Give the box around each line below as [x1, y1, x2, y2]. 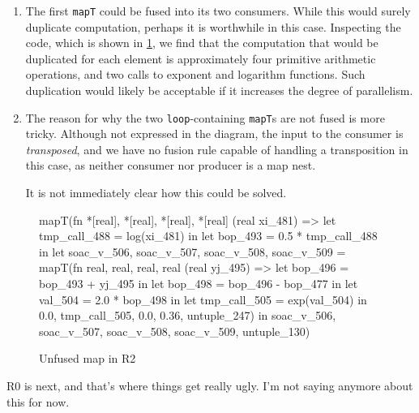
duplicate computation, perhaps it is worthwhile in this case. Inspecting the [25, 18, 401, 35]
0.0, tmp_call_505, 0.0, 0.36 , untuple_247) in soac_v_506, [39, 307, 336, 324]
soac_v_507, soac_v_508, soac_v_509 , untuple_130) [39, 322, 310, 339]
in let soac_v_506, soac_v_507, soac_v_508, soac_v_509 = [39, 243, 346, 260]
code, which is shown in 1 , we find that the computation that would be [25, 34, 378, 51]
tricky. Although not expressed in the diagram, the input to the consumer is [25, 125, 404, 142]
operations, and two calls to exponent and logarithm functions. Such [25, 66, 366, 83]
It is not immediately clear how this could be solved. [25, 184, 287, 201]
